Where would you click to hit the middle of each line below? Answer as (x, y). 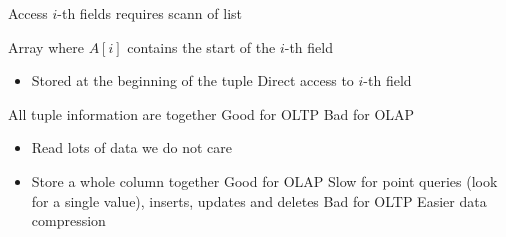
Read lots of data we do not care (131, 147)
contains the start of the (201, 46)
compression (68, 220)
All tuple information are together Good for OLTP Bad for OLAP (211, 113)
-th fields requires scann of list (150, 13)
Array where (46, 46)
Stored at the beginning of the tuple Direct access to (192, 80)
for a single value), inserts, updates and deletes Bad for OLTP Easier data (259, 200)
